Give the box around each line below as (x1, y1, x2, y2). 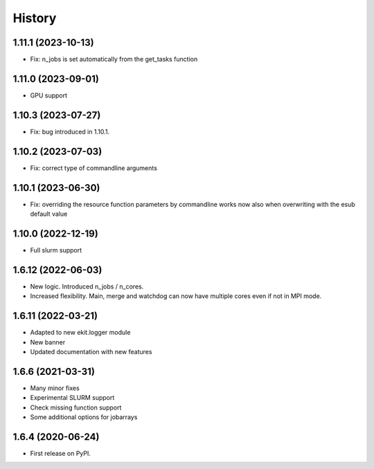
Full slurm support (30, 246, 82, 254)
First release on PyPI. (30, 449, 91, 457)
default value (30, 210, 68, 218)
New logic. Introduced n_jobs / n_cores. (30, 282, 144, 291)
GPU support (30, 91, 68, 100)
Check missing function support (30, 403, 122, 412)
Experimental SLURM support (30, 394, 115, 402)
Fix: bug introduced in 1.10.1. (30, 127, 110, 136)
